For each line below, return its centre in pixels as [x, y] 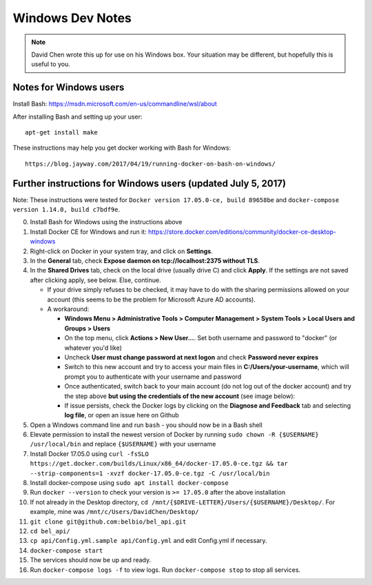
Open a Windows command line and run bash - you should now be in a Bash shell [146, 425]
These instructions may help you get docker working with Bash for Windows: [122, 148]
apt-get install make [61, 132]
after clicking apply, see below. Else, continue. [95, 280]
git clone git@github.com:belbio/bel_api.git [108, 522]
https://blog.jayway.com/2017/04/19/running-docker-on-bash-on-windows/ [150, 163]
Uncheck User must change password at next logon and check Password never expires [192, 357]
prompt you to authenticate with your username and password [153, 377]
